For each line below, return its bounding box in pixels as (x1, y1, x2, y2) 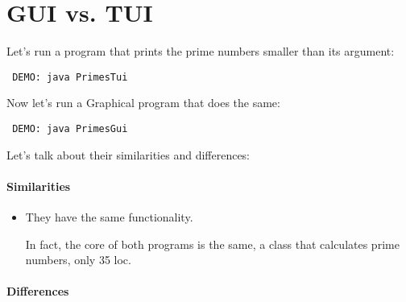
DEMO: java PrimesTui (12, 71, 128, 83)
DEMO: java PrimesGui (12, 122, 128, 134)
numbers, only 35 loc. (25, 251, 131, 268)
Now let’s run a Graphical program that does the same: (6, 94, 280, 111)
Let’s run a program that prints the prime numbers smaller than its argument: (6, 43, 395, 60)
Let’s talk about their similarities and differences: (6, 146, 251, 163)
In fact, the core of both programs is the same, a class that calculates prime (25, 235, 400, 252)
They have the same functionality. (25, 209, 193, 225)
